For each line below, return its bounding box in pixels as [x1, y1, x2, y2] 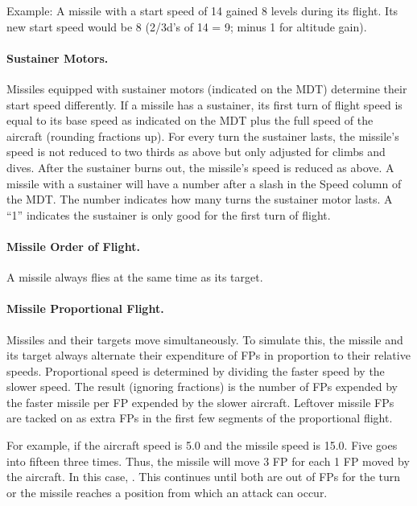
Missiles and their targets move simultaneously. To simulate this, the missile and [6, 331, 403, 348]
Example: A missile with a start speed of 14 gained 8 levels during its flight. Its [6, 2, 398, 19]
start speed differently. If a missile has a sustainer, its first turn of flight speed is [6, 96, 403, 113]
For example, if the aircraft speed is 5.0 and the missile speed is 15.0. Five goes [6, 437, 398, 454]
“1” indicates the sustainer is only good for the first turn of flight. [6, 206, 331, 223]
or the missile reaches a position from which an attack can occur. [6, 483, 328, 500]
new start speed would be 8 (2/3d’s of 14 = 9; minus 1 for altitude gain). [6, 18, 367, 35]
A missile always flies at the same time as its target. [6, 269, 263, 286]
